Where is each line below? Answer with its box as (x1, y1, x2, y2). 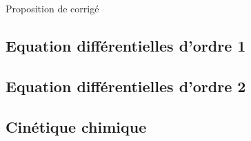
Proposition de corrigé (6, 1, 99, 15)
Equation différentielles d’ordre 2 (6, 75, 246, 96)
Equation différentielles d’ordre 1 (6, 34, 246, 56)
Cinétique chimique (6, 116, 147, 137)
